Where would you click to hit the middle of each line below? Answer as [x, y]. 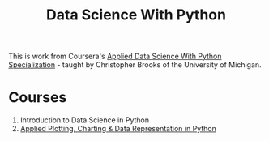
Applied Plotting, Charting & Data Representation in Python [118, 129]
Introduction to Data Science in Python [85, 120]
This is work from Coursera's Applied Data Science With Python [115, 56]
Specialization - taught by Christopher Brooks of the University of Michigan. [135, 65]
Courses [38, 98]
